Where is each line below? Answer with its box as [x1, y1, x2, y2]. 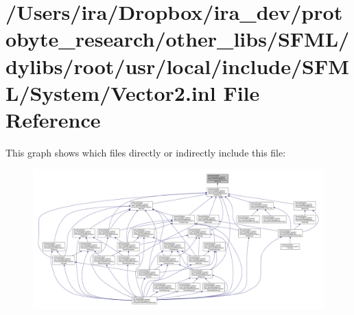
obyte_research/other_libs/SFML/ [5, 25, 350, 53]
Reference [5, 105, 101, 133]
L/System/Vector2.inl [5, 78, 216, 106]
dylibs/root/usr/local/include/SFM [5, 51, 349, 80]
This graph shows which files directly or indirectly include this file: [5, 145, 286, 159]
